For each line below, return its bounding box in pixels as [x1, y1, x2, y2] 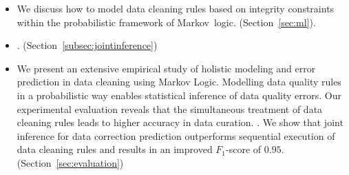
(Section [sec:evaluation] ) [17, 155, 124, 169]
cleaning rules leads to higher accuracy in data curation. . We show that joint [17, 115, 343, 130]
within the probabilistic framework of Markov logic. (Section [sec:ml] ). [17, 14, 316, 29]
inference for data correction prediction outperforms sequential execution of [17, 128, 335, 143]
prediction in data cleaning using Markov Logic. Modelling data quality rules [17, 74, 341, 89]
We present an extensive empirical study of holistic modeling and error [17, 61, 316, 75]
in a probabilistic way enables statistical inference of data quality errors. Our [17, 87, 341, 102]
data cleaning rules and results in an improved [17, 142, 213, 156]
